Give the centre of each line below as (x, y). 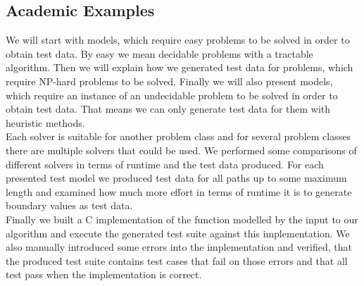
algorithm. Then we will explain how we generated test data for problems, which (180, 67)
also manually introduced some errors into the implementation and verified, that (179, 247)
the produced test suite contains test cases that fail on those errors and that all (177, 260)
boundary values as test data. (69, 205)
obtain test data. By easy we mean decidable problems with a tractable (159, 53)
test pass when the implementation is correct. (104, 274)
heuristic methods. (45, 122)
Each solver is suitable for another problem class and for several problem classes (178, 136)
